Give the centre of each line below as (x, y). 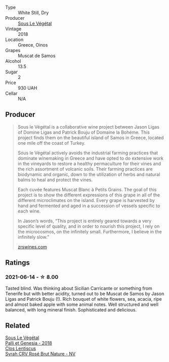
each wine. (29, 211)
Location (14, 39)
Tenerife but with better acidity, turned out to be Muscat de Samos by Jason (85, 294)
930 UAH (28, 88)
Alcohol (13, 61)
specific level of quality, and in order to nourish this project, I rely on (89, 226)
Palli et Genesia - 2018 (29, 343)
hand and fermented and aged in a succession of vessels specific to (89, 206)
